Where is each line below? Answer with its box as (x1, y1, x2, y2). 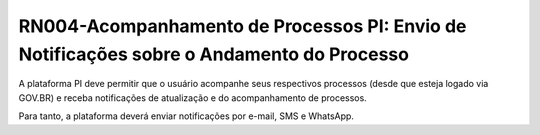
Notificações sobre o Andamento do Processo (18, 43, 410, 65)
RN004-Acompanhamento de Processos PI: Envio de (18, 15, 467, 37)
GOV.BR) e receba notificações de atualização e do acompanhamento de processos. (18, 91, 367, 104)
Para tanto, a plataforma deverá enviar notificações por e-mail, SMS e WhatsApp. (18, 110, 355, 122)
